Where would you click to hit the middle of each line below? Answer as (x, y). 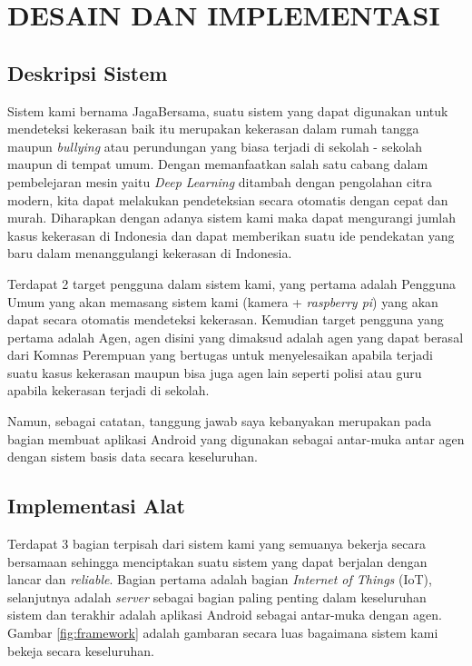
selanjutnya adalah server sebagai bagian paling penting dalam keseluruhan (217, 596)
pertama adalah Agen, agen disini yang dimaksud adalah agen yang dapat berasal (236, 337)
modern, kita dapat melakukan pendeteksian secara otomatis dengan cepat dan (228, 199)
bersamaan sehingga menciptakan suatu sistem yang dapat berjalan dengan (217, 561)
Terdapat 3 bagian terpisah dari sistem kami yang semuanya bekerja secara (217, 544)
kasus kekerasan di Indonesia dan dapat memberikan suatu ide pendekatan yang (231, 235)
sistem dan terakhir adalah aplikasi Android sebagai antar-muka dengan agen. (225, 615)
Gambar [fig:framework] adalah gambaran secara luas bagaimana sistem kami (223, 633)
